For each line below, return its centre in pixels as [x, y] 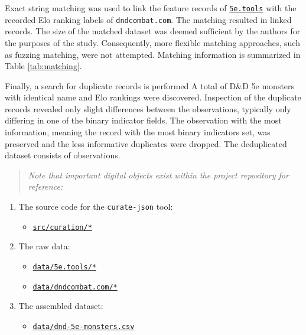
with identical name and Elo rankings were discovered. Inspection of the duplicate [153, 97]
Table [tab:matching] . [43, 66]
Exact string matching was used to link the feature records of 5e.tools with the [151, 8]
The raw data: [44, 246]
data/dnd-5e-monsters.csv [84, 326]
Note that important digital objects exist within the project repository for [158, 175]
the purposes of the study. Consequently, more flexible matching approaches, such [152, 42]
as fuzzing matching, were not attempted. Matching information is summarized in [153, 54]
